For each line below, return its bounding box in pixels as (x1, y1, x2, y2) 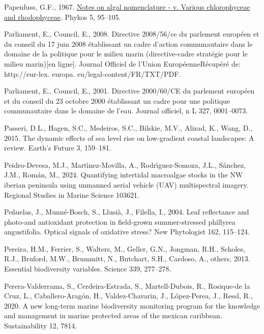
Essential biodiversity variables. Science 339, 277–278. (4, 263, 171, 274)
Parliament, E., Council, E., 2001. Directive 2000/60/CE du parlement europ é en (4, 85, 255, 96)
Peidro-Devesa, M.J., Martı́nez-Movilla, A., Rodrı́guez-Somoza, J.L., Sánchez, (4, 159, 246, 170)
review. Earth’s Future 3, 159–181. (4, 142, 111, 153)
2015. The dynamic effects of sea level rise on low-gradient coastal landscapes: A (4, 132, 254, 143)
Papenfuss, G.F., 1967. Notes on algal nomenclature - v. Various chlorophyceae (4, 2, 250, 12)
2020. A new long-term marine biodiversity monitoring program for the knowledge (4, 300, 260, 311)
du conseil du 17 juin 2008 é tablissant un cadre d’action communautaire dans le (4, 38, 253, 49)
